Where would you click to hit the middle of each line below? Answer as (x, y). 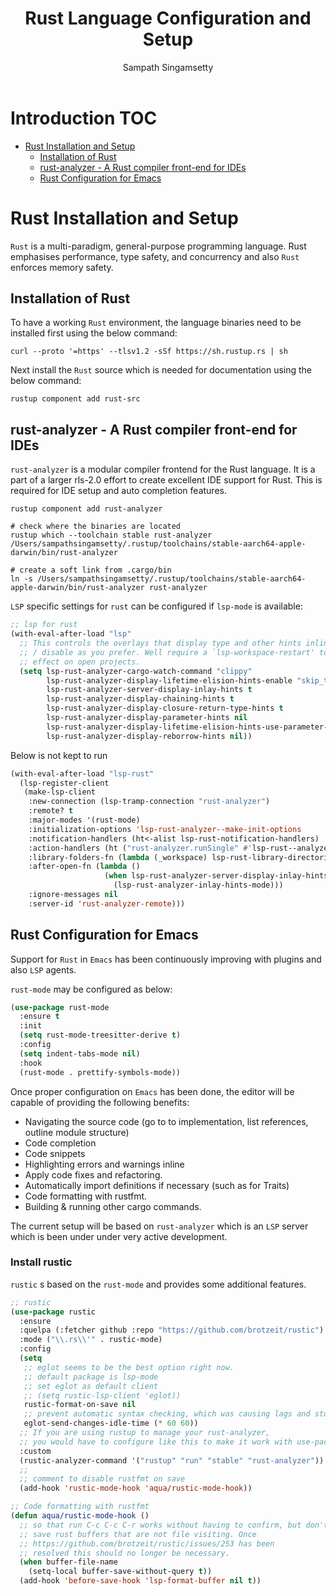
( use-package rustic (53, 1312)
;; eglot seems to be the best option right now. (129, 1367)
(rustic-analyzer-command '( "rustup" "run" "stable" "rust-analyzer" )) (172, 1460)
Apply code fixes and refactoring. (93, 1174)
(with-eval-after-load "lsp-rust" (82, 773)
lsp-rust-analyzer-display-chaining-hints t (140, 699)
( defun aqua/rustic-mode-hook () (80, 1516)
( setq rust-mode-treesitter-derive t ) (100, 1035)
